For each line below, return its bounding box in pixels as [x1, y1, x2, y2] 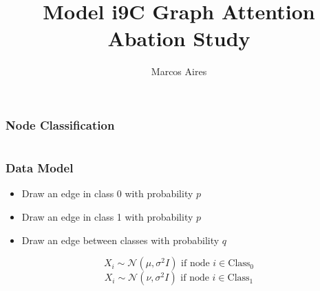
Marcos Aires [151, 64, 207, 79]
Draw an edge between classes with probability [21, 232, 220, 247]
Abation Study [107, 24, 250, 52]
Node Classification [6, 116, 115, 133]
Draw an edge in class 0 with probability [21, 186, 193, 201]
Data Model [6, 159, 74, 177]
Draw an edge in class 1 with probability [21, 210, 193, 224]
